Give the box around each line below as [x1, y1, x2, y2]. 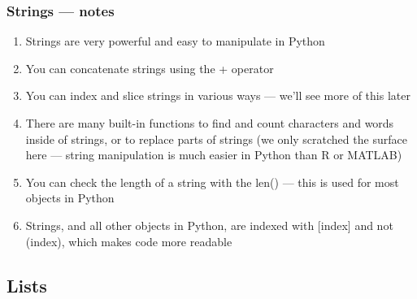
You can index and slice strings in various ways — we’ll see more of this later [25, 87, 410, 104]
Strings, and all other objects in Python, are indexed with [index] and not [25, 216, 393, 233]
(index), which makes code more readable [25, 232, 232, 249]
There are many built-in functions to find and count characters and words [25, 115, 394, 131]
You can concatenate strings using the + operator [25, 59, 274, 76]
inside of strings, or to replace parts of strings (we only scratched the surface [25, 130, 407, 147]
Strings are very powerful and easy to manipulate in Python [25, 32, 325, 50]
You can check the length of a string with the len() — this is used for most [25, 173, 399, 190]
